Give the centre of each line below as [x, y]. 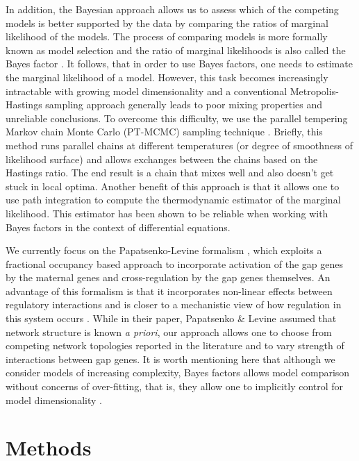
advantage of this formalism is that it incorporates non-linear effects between [169, 291]
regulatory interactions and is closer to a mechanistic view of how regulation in [174, 304]
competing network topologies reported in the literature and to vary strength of [175, 345]
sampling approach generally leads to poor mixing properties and [184, 104]
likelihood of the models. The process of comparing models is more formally [167, 36]
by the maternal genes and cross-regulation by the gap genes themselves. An [168, 277]
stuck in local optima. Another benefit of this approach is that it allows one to [173, 186]
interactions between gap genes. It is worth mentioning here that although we [170, 359]
